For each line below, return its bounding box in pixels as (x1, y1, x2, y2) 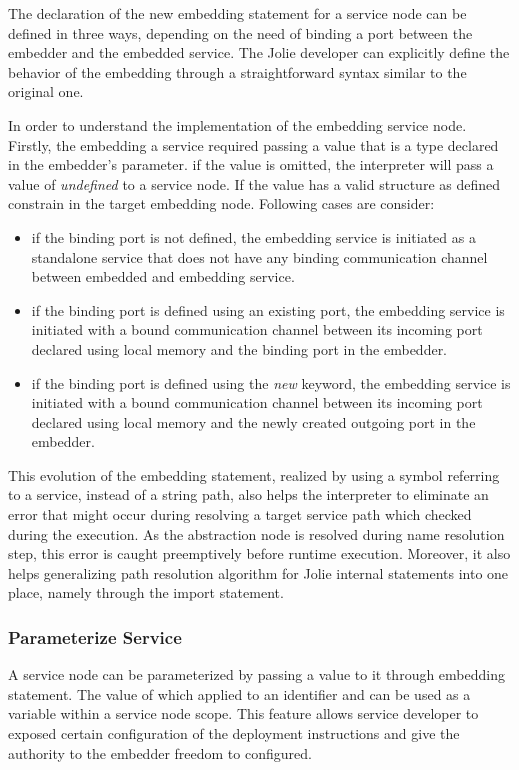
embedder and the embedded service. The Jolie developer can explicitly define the (8, 42, 510, 63)
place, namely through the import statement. (8, 582, 284, 603)
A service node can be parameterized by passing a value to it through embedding (8, 664, 505, 685)
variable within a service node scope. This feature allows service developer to (8, 703, 479, 724)
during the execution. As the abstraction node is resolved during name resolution (8, 523, 505, 544)
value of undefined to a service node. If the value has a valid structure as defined (8, 173, 501, 194)
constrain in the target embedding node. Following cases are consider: (8, 193, 435, 214)
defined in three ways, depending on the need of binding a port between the (8, 22, 473, 43)
